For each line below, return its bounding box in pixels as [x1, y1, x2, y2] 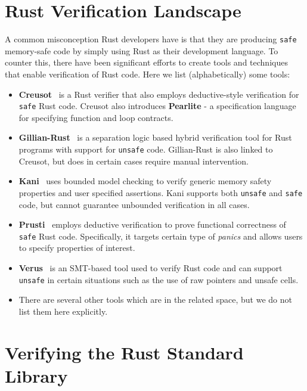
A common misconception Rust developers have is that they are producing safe [5, 33, 297, 45]
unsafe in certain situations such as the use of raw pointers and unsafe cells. [18, 273, 299, 286]
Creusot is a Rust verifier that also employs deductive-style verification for [18, 88, 299, 100]
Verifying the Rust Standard [5, 340, 244, 364]
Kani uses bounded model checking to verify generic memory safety [18, 175, 272, 187]
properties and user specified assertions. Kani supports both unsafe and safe [18, 186, 303, 198]
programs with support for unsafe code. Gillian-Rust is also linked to [18, 143, 273, 155]
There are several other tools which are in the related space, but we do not [18, 293, 292, 306]
